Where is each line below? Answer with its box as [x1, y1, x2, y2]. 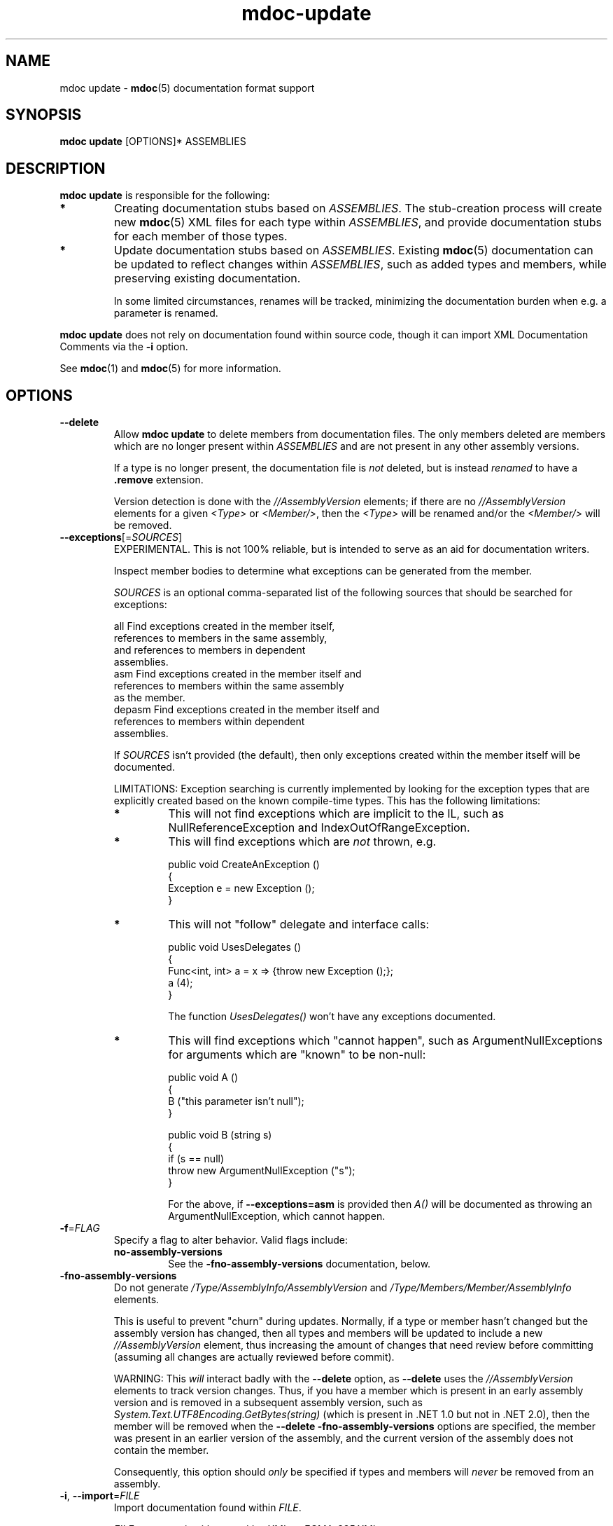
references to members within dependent [113, 715, 305, 728]
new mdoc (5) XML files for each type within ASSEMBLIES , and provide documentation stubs [114, 215, 603, 230]
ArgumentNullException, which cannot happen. [168, 1210, 386, 1223]
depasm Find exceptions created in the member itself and [113, 703, 380, 716]
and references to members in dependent [113, 644, 306, 657]
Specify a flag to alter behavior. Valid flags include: [113, 1234, 348, 1246]
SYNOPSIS [6, 106, 82, 124]
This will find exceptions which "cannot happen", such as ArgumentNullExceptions [168, 1033, 603, 1048]
